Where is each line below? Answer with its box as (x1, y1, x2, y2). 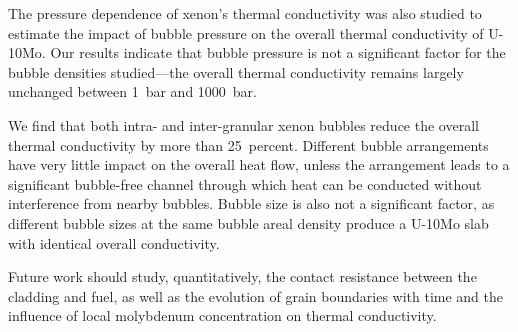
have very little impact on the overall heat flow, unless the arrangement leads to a (8, 154, 510, 175)
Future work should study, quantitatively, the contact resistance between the (8, 266, 477, 287)
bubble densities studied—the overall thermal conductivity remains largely (8, 61, 464, 82)
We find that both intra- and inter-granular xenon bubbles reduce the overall (8, 114, 479, 135)
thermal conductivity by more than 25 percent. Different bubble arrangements (8, 134, 489, 155)
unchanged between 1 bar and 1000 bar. (8, 81, 257, 102)
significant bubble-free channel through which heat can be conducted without (8, 173, 482, 194)
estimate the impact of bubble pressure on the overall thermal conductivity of (8, 22, 484, 43)
